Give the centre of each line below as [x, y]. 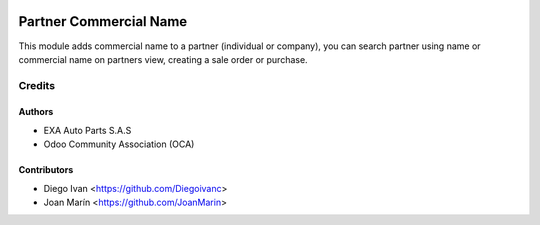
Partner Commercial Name [103, 21]
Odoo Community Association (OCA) [119, 144]
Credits [36, 85]
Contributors [46, 170]
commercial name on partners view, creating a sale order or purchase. [163, 59]
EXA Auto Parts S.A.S [87, 130]
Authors [36, 112]
